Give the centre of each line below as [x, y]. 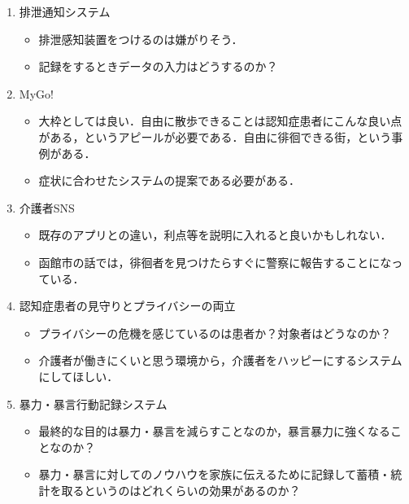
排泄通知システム [65, 11]
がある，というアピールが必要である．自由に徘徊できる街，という [215, 136]
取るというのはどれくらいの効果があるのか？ [181, 490]
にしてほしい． [78, 376]
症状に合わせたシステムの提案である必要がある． [170, 180]
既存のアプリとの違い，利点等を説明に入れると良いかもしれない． [215, 235]
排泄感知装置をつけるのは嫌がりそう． [141, 39]
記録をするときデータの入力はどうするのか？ [158, 66]
